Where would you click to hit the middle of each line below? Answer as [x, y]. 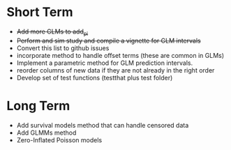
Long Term [38, 106]
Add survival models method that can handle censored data [103, 125]
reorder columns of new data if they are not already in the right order [115, 70]
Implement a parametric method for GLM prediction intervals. [105, 63]
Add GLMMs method [46, 133]
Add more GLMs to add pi [52, 32]
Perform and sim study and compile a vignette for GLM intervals [109, 40]
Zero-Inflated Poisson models [59, 140]
